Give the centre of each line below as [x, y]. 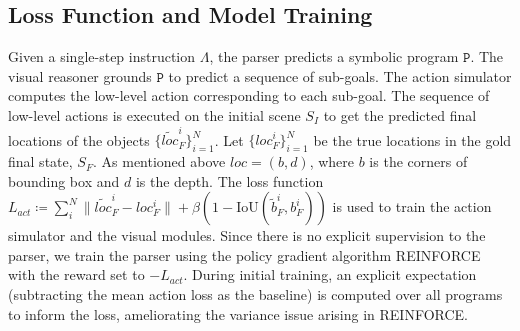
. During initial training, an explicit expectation [330, 274]
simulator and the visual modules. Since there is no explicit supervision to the [247, 235]
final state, [40, 161]
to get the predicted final [400, 114]
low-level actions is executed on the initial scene [154, 114]
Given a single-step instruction [102, 56]
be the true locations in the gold [412, 139]
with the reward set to [76, 274]
